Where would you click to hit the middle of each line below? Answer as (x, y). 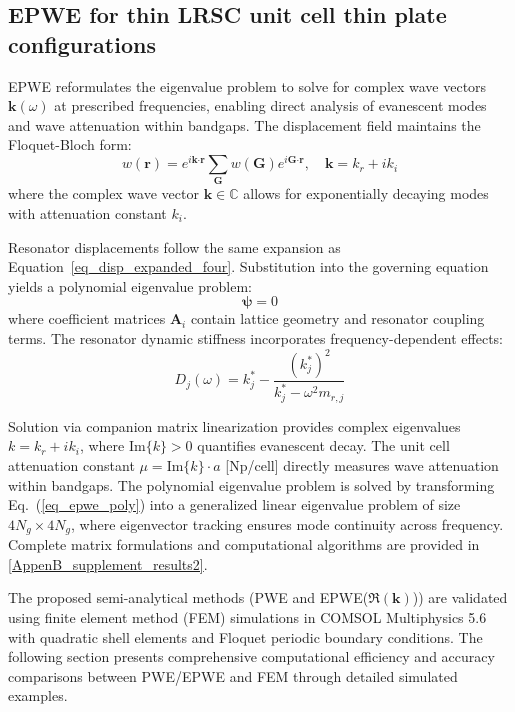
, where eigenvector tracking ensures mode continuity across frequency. (287, 523)
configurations (82, 43)
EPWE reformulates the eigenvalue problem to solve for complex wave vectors (247, 85)
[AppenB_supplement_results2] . (108, 563)
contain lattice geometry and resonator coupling (337, 318)
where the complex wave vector (103, 193)
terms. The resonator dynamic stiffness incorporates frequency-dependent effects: (256, 337)
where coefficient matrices (87, 318)
